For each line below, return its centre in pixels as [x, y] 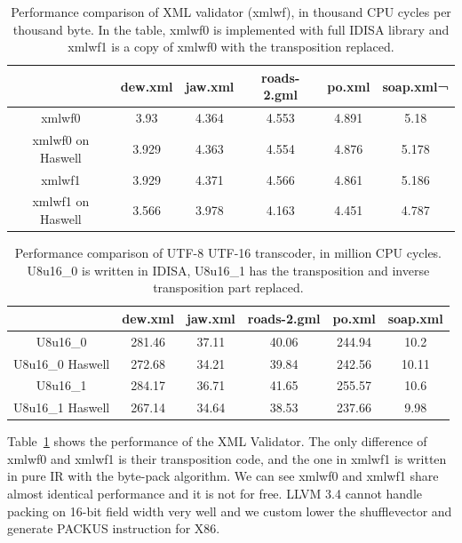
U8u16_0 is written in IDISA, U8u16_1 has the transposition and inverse [228, 270]
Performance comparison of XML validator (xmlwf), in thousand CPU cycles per [231, 12]
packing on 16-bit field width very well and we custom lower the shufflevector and [230, 511]
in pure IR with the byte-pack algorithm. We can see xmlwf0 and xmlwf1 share [223, 476]
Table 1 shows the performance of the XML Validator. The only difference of [217, 441]
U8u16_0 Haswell [62, 363]
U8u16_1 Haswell [62, 407]
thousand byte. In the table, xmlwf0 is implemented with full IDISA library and [231, 29]
